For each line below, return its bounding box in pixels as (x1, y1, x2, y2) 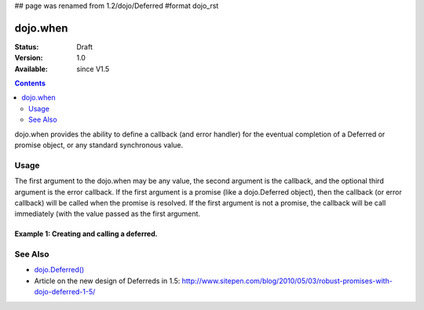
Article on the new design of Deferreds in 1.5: (34, 275, 181, 286)
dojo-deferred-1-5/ (34, 287, 96, 297)
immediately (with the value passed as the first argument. (14, 209, 200, 219)
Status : (14, 42, 39, 51)
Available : (14, 64, 49, 74)
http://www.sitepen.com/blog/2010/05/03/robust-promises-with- (181, 275, 393, 286)
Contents (14, 78, 46, 88)
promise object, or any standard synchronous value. (14, 140, 184, 150)
